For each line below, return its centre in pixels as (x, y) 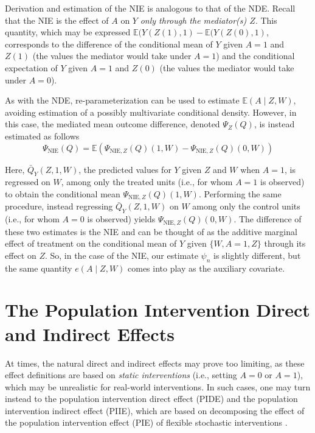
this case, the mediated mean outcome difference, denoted (112, 124)
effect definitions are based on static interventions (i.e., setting (121, 375)
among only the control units (246, 206)
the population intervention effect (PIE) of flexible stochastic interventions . (146, 422)
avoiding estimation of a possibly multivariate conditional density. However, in (151, 112)
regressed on (28, 182)
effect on (21, 255)
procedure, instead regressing (59, 206)
